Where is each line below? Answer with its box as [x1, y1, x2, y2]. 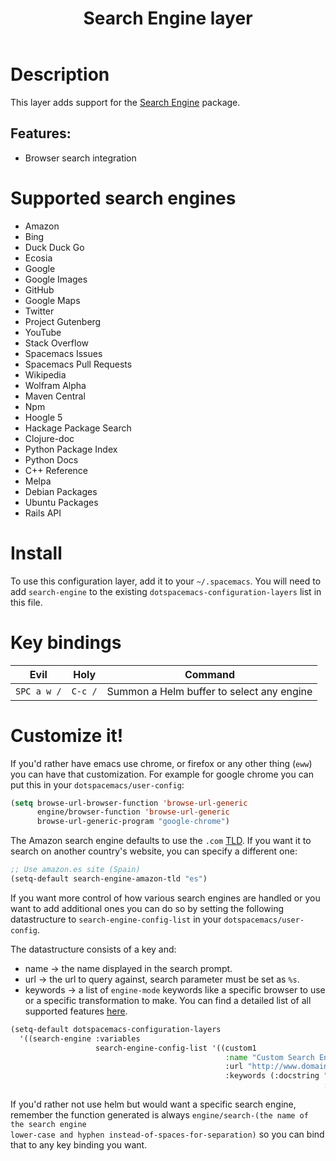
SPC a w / [15, 685, 62, 697]
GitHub [24, 283, 55, 296]
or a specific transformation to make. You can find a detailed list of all [24, 994, 312, 1006]
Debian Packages [24, 485, 98, 497]
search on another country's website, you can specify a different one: [10, 845, 298, 857]
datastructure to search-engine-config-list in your [10, 913, 222, 925]
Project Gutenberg [24, 315, 102, 327]
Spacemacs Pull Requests [24, 358, 133, 370]
